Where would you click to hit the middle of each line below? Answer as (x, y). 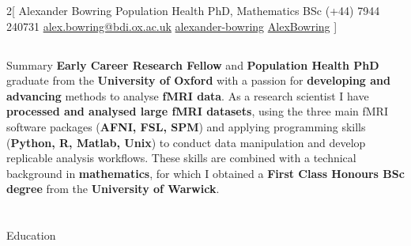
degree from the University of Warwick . (113, 189)
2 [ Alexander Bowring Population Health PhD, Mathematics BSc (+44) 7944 (193, 10)
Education (31, 235)
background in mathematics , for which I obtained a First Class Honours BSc (205, 173)
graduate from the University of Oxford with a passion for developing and (198, 80)
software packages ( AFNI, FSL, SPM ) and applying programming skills (186, 126)
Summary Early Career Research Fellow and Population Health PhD (193, 64)
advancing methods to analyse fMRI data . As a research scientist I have (188, 95)
